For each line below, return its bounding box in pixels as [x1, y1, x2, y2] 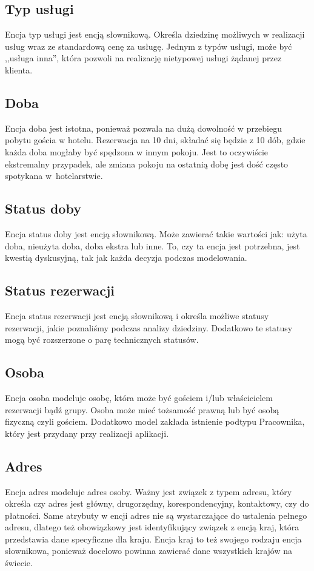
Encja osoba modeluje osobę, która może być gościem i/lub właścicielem [5, 391, 273, 404]
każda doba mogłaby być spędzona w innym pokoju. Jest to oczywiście [5, 145, 269, 158]
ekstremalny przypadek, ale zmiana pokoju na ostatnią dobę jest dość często [5, 157, 289, 170]
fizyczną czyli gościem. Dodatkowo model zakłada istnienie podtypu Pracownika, [5, 415, 305, 428]
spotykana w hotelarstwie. [5, 169, 103, 182]
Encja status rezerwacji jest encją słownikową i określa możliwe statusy [5, 309, 269, 322]
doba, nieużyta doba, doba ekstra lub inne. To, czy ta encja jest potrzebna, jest [5, 239, 300, 252]
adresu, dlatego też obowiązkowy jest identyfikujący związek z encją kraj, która [5, 521, 299, 533]
